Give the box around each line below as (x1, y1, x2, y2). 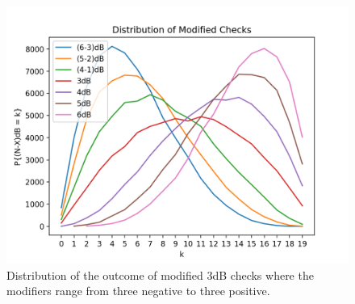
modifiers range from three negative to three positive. (6, 282, 270, 299)
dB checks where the (212, 266, 314, 283)
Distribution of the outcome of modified (6, 266, 203, 283)
